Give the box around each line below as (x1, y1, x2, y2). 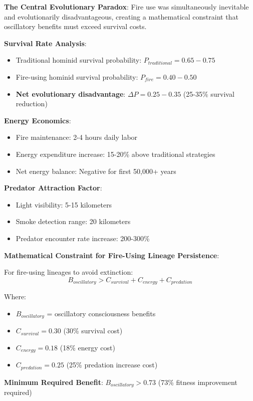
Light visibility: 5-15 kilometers (16, 199, 112, 210)
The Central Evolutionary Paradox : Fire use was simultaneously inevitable (4, 2, 249, 12)
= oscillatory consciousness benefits (47, 308, 156, 318)
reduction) (16, 98, 48, 109)
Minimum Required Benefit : (4, 376, 103, 387)
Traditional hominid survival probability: (16, 55, 142, 65)
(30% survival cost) (63, 325, 123, 336)
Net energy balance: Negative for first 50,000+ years (16, 165, 176, 176)
